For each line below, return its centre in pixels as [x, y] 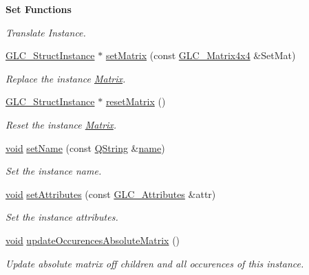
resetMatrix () [136, 101]
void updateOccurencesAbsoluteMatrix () [93, 240]
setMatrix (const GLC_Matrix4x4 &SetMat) [201, 55]
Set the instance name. [54, 171]
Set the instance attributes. [62, 217]
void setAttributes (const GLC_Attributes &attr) [111, 194]
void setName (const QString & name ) [85, 147]
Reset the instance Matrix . [61, 124]
